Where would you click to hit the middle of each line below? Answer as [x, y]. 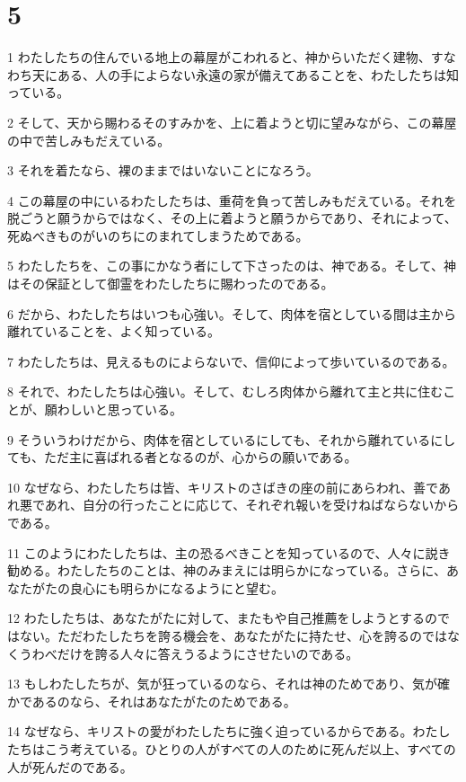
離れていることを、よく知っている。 [114, 331]
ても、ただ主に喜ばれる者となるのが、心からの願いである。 [182, 457]
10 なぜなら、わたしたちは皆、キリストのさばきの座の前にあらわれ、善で [223, 487]
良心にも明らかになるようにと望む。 [176, 587]
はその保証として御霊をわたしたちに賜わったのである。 [171, 284]
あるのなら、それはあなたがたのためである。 [164, 701]
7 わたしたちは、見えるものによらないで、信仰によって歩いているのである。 [231, 361]
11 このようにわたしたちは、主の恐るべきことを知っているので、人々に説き [229, 552]
